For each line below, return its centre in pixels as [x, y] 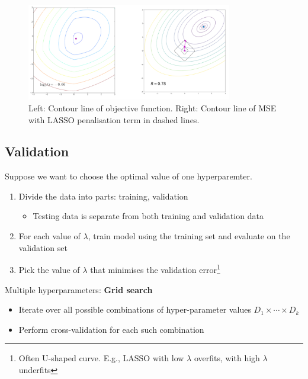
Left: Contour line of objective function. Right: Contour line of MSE [153, 107]
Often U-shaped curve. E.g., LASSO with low [101, 358]
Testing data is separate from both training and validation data [148, 216]
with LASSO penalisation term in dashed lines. [114, 119]
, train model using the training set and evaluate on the [189, 236]
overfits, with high [227, 358]
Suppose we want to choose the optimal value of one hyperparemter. [129, 176]
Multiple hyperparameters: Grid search [79, 289]
